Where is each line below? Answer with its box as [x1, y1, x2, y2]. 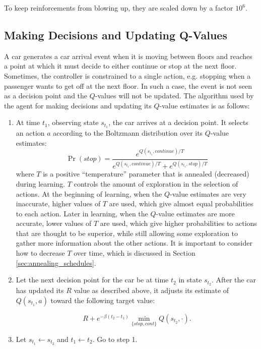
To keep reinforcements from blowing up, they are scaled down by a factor [4, 3, 233, 13]
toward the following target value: [50, 295, 155, 305]
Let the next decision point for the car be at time [16, 274, 169, 285]
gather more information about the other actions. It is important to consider [16, 238, 252, 248]
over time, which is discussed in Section [74, 248, 195, 258]
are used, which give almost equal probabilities [109, 198, 253, 209]
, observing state [47, 117, 99, 128]
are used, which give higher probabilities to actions [100, 218, 257, 228]
